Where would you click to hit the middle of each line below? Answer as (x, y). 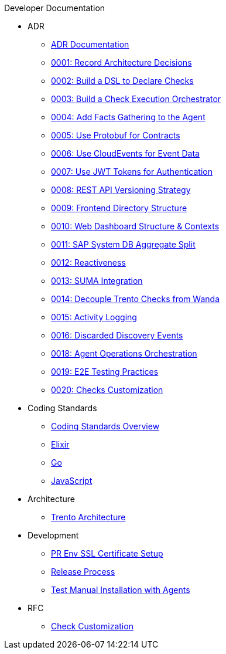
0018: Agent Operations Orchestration (124, 353)
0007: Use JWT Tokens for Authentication (132, 172)
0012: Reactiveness (88, 262)
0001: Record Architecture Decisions (121, 62)
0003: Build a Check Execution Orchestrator (136, 99)
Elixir (60, 444)
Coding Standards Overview (105, 426)
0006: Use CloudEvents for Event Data (125, 153)
